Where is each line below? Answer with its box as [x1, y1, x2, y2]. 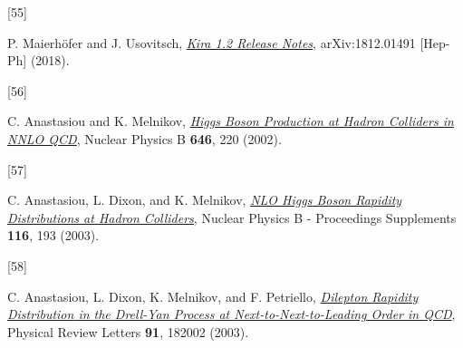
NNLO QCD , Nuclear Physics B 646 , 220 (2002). [7, 129, 282, 148]
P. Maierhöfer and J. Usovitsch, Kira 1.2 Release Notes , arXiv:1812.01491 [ [7, 33, 424, 52]
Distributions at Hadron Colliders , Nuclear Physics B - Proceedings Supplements [7, 208, 457, 227]
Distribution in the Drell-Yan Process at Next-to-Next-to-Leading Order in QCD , [7, 304, 456, 324]
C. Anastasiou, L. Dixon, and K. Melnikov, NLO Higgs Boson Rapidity [7, 190, 402, 209]
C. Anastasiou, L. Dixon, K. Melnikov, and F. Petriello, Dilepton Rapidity [7, 286, 419, 305]
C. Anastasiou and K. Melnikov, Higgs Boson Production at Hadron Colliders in [7, 111, 454, 130]
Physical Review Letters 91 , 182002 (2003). [7, 322, 249, 341]
